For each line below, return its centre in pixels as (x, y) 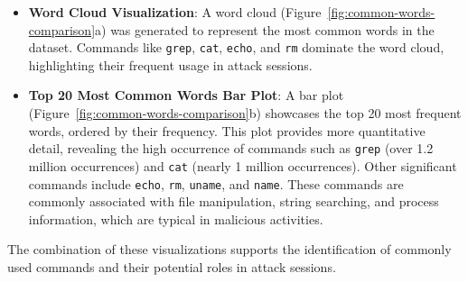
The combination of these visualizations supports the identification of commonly (229, 249)
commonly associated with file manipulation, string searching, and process (234, 201)
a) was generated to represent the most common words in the (265, 29)
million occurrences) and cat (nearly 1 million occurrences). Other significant (243, 165)
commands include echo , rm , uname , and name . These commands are (216, 183)
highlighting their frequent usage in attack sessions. (170, 64)
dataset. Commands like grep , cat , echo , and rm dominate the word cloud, (236, 47)
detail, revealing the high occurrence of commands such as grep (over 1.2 (231, 148)
